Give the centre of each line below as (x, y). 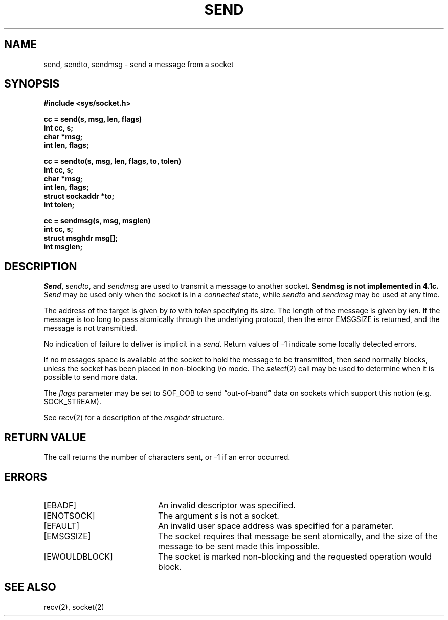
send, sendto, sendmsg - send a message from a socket (139, 64)
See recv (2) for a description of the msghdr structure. (134, 418)
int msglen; (63, 247)
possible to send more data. (91, 377)
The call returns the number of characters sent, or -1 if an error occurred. (167, 457)
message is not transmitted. (90, 328)
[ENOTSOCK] (69, 515)
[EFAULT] (62, 526)
